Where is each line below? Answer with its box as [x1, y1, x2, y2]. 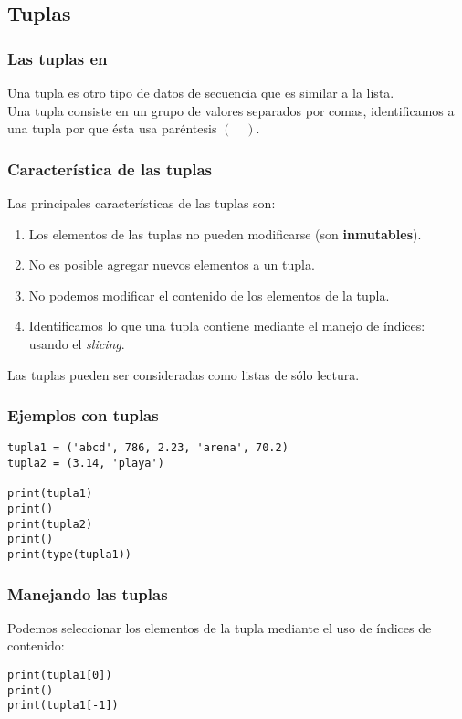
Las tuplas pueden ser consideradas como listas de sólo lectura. [7, 365, 360, 384]
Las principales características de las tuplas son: [7, 194, 276, 212]
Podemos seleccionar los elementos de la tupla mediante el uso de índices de [7, 618, 432, 637]
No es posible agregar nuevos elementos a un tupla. [28, 255, 315, 274]
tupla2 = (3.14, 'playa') [7, 457, 164, 471]
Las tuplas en [7, 47, 108, 69]
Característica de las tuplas [7, 157, 213, 180]
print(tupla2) [7, 517, 93, 531]
